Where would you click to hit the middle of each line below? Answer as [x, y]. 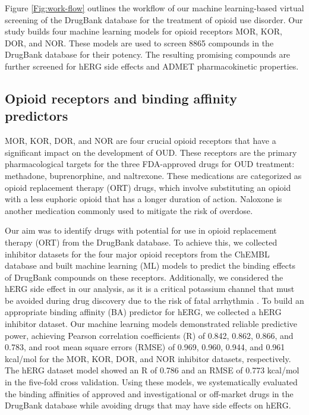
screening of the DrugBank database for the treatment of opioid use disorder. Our [154, 19]
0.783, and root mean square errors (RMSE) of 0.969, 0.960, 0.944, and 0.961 [145, 347]
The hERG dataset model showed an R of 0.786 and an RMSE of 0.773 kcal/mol [152, 370]
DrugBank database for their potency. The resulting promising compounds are [148, 54]
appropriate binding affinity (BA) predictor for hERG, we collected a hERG [143, 312]
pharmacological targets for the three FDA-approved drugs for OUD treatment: [150, 164]
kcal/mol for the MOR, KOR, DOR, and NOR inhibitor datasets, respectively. [148, 358]
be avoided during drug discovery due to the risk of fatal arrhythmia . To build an [154, 300]
